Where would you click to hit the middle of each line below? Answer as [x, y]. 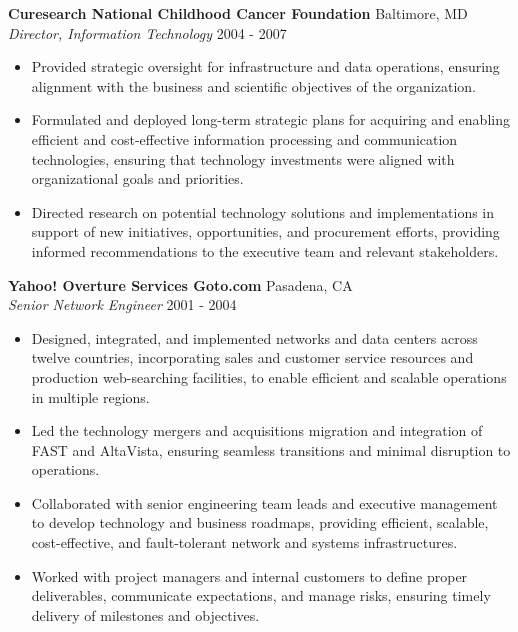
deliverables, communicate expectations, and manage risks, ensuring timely [261, 595]
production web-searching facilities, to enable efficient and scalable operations [269, 376]
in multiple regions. [90, 396]
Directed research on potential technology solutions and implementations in [263, 211]
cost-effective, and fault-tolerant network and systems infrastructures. [244, 542]
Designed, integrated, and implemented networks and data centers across [254, 337]
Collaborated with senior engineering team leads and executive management [264, 502]
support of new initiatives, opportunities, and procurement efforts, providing [265, 231]
